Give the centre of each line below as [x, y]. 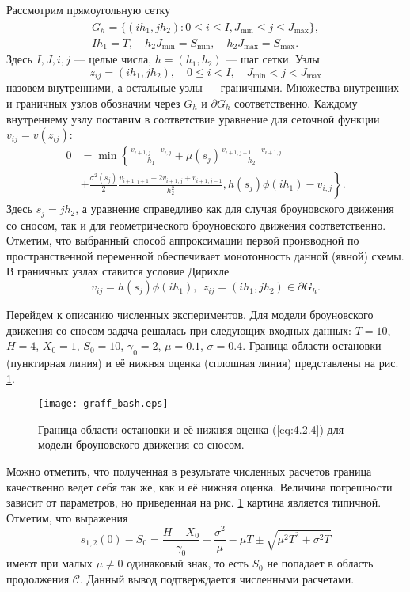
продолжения [38, 578]
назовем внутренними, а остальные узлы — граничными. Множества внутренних [203, 87]
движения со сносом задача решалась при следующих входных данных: [179, 330]
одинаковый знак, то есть [188, 563]
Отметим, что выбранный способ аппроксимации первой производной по [183, 240]
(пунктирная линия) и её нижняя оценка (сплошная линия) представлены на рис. [203, 363]
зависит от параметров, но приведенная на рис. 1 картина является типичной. [194, 502]
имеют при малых [49, 563]
